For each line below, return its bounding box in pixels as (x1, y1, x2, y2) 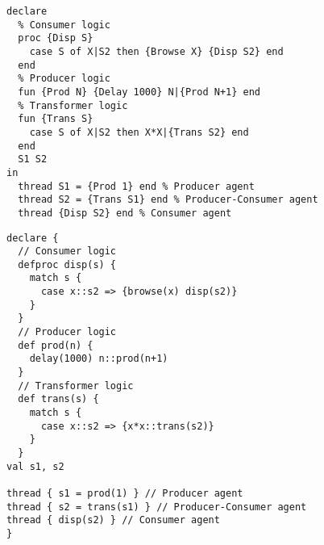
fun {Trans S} (18, 113, 93, 125)
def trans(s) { (18, 393, 99, 405)
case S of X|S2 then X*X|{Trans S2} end (29, 126, 249, 138)
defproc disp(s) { (18, 258, 117, 270)
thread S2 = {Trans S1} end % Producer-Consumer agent (18, 194, 318, 206)
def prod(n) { (18, 339, 93, 351)
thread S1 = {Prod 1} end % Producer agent (18, 180, 255, 192)
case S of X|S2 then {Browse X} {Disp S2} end (29, 45, 284, 57)
